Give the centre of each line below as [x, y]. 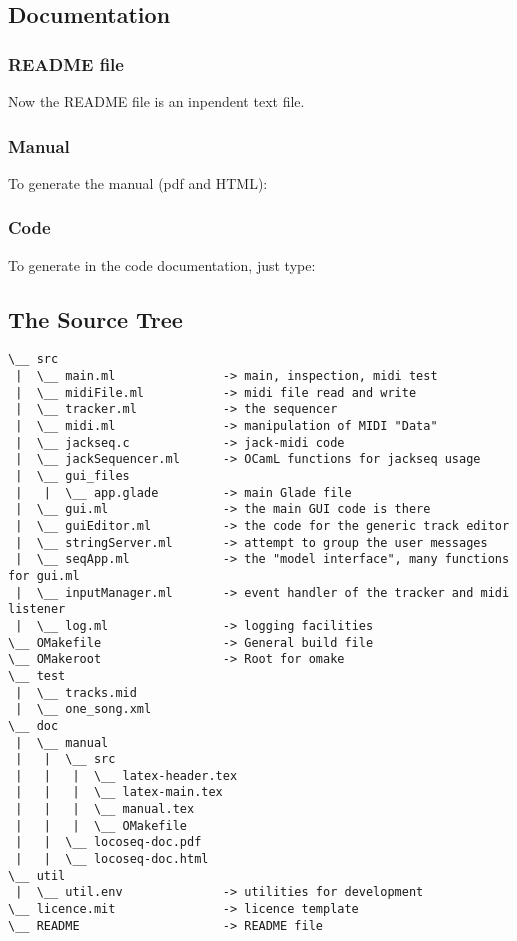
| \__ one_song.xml [83, 709]
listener [37, 609]
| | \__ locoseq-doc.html [112, 859]
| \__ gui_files [72, 476]
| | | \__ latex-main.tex [119, 792]
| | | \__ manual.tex [105, 809]
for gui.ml [44, 575]
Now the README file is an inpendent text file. [156, 101]
